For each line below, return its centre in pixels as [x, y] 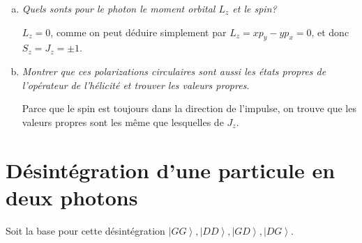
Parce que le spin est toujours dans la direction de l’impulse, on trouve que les [189, 108]
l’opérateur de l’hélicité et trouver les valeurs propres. [136, 85]
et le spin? [255, 8]
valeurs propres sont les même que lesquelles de [123, 122]
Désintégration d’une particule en [171, 170]
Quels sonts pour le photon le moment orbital [119, 8]
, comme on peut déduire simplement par [138, 32]
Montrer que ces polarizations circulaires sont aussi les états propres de [174, 71]
